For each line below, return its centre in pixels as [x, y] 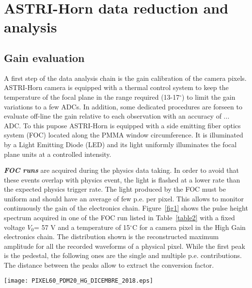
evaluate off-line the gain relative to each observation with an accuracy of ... [117, 116]
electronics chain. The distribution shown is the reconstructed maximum [111, 236]
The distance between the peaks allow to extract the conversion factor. [109, 265]
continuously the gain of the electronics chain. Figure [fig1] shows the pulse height [126, 208]
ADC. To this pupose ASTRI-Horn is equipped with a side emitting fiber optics [122, 125]
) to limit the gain [209, 97]
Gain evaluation [44, 57]
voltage [15, 227]
